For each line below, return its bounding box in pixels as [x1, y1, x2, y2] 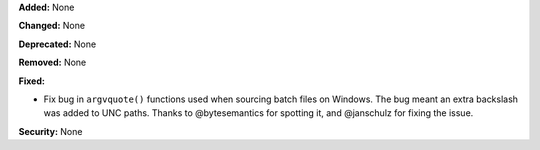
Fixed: [18, 75, 45, 87]
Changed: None [18, 20, 85, 32]
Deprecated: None [18, 38, 97, 50]
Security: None [18, 125, 83, 137]
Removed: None [18, 56, 87, 69]
